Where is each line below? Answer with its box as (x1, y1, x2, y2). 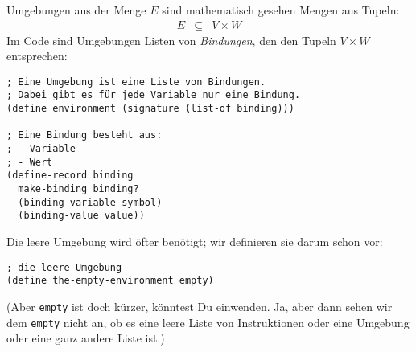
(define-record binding (6, 170, 134, 182)
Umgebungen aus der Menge (6, 2, 146, 18)
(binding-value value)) (18, 210, 145, 222)
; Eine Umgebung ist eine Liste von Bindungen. (6, 76, 266, 88)
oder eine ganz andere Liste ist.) (6, 329, 165, 346)
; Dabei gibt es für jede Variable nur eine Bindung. (6, 89, 301, 101)
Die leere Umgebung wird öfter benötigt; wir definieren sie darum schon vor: (6, 233, 383, 250)
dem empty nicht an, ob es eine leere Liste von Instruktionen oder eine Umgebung (6, 313, 410, 330)
